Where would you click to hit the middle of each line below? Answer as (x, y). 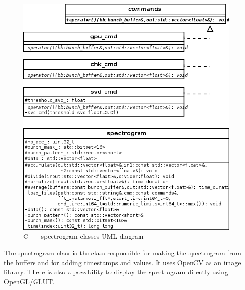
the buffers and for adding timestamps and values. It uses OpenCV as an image (122, 262)
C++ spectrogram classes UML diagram (84, 236)
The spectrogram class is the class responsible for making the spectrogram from (122, 252)
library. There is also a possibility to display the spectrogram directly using (116, 272)
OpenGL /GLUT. (29, 281)
